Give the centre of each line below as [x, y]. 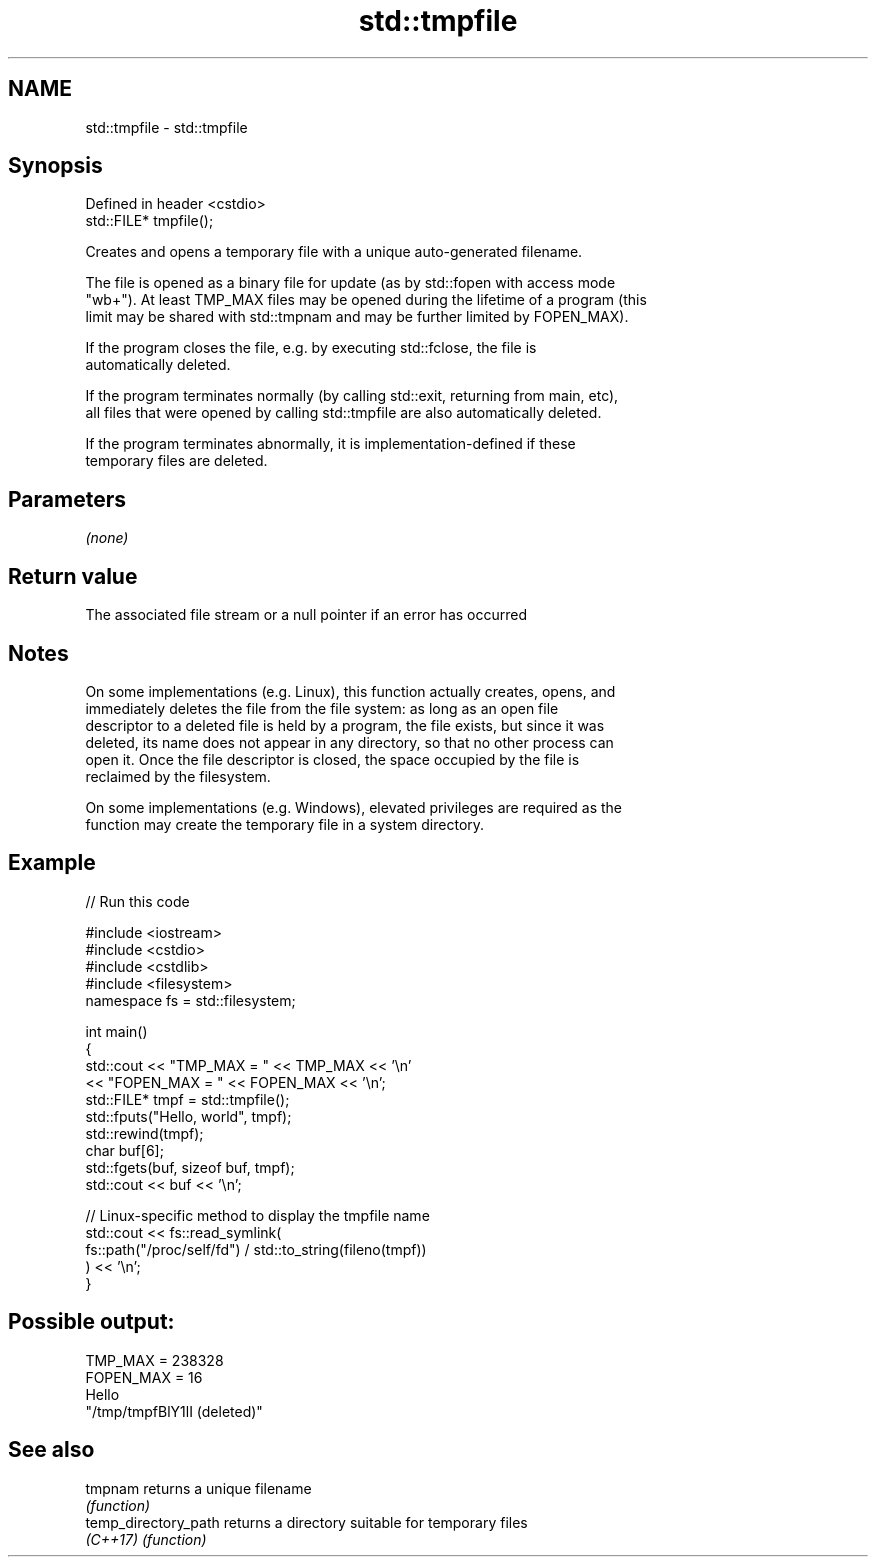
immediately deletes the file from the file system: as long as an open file [322, 708]
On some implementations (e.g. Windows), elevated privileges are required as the [354, 807]
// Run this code [137, 901]
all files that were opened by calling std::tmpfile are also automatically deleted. [343, 413]
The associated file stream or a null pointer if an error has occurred [306, 615]
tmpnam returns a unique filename [198, 1488]
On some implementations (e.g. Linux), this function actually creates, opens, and [350, 691]
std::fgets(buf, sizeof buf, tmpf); [190, 1167]
